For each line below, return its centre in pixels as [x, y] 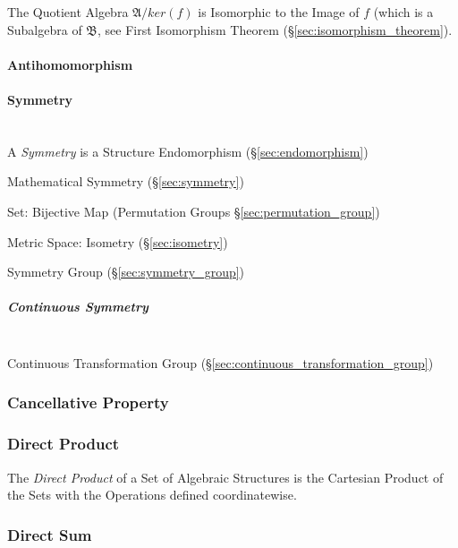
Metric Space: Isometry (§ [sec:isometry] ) [118, 241]
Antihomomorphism [70, 64]
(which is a [403, 12]
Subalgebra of [45, 29]
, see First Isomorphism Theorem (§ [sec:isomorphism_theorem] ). [275, 29]
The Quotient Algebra [68, 12]
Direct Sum [50, 534]
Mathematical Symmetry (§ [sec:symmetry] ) [126, 181]
